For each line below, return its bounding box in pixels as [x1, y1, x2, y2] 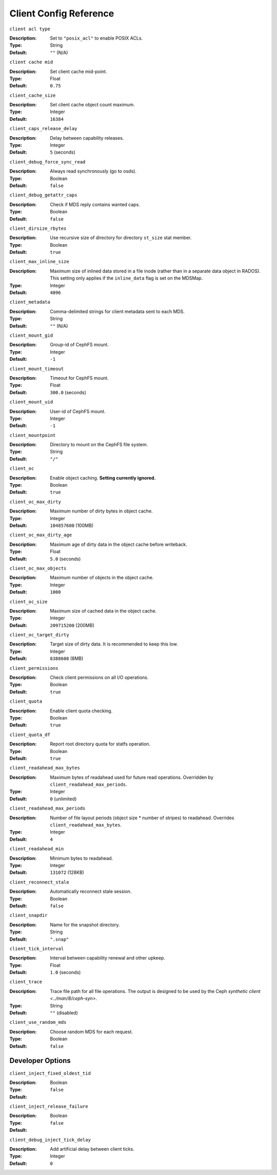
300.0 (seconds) [50, 389, 87, 395]
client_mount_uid [9, 399, 53, 405]
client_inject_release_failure [9, 1104, 88, 1110]
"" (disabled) [50, 1010, 78, 1016]
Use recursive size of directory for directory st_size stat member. [50, 234, 192, 241]
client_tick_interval [9, 946, 64, 951]
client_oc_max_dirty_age [9, 532, 72, 538]
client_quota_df [9, 731, 51, 738]
